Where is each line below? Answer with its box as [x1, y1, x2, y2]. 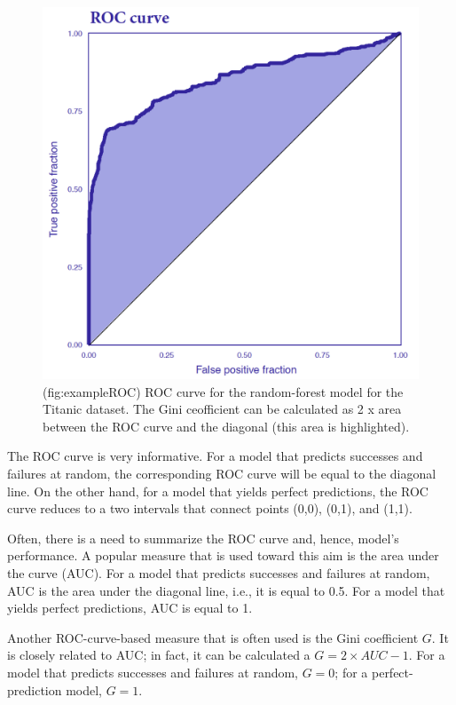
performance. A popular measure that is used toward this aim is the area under [7, 546, 439, 565]
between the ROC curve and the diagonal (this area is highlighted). [43, 416, 410, 435]
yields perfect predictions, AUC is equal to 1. [7, 598, 253, 617]
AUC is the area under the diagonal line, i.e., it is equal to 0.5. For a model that [7, 581, 445, 599]
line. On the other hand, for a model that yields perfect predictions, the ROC [7, 481, 428, 500]
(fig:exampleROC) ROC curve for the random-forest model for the [43, 382, 404, 400]
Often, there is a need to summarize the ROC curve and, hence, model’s [7, 528, 399, 547]
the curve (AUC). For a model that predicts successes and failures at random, [7, 563, 430, 582]
